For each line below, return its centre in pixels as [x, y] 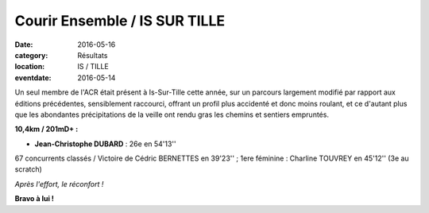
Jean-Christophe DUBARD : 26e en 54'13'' [105, 144]
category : [31, 55]
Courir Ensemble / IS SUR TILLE [120, 21]
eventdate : [33, 77]
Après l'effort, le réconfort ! [59, 184]
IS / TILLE [93, 67]
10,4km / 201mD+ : [46, 129]
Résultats [93, 55]
